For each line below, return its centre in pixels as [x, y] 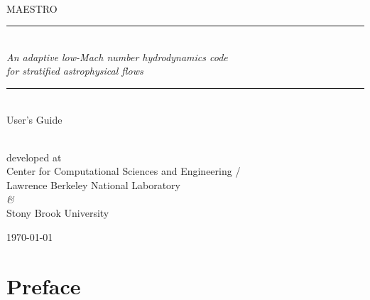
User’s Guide [34, 119]
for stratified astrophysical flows [75, 71]
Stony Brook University [58, 213]
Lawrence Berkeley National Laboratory [93, 184]
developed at [34, 157]
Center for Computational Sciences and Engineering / [124, 171]
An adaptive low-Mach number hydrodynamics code [117, 57]
